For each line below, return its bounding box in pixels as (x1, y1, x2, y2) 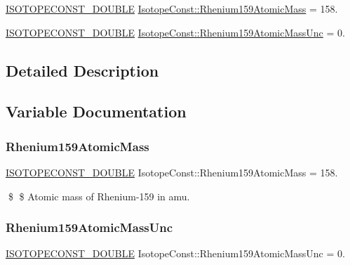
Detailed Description (6, 59, 159, 81)
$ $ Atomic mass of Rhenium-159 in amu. (8, 188, 190, 203)
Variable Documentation (6, 101, 187, 122)
